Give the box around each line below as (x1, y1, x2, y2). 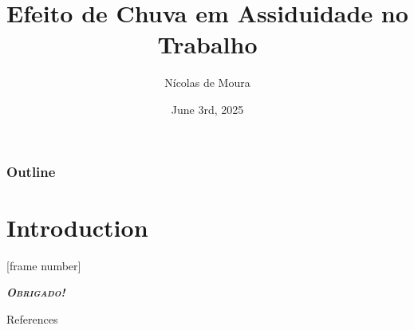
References (6, 310, 58, 327)
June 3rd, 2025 (171, 100, 244, 117)
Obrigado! (6, 284, 65, 301)
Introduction (6, 210, 148, 243)
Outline (6, 161, 56, 181)
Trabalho (157, 28, 258, 61)
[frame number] (6, 257, 81, 273)
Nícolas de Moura (164, 74, 250, 91)
